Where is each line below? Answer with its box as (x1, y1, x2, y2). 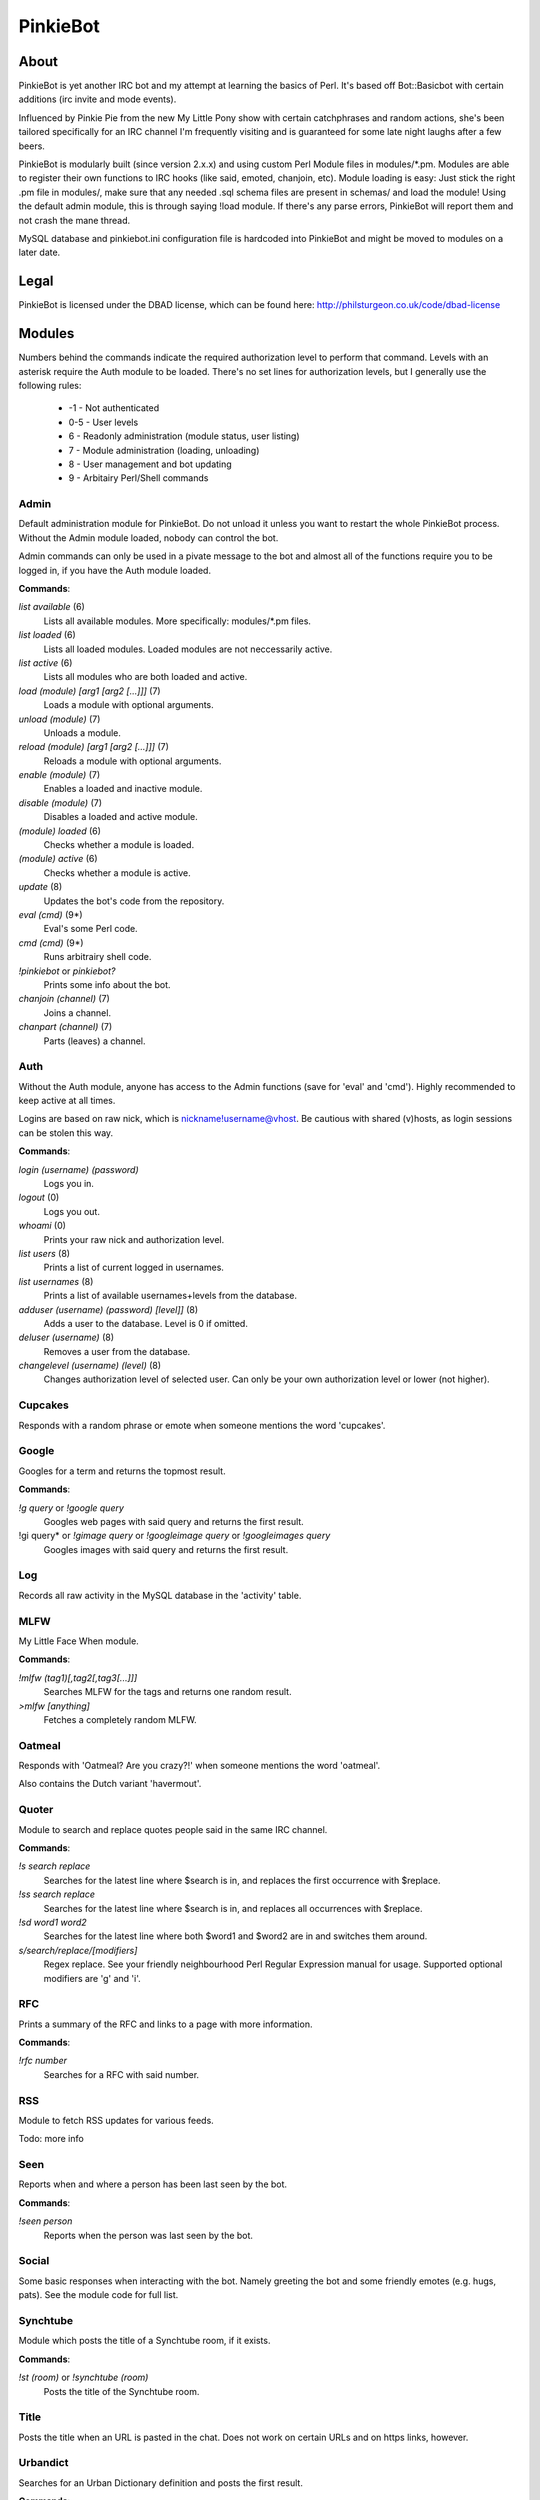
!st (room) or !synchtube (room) (18, 2371, 149, 2384)
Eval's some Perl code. (43, 923, 139, 935)
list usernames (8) (18, 1275, 94, 1287)
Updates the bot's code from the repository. (43, 895, 225, 907)
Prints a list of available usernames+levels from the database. (43, 1290, 297, 1302)
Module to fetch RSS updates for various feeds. (18, 2114, 214, 2126)
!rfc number (18, 2055, 68, 2067)
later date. (18, 246, 61, 259)
